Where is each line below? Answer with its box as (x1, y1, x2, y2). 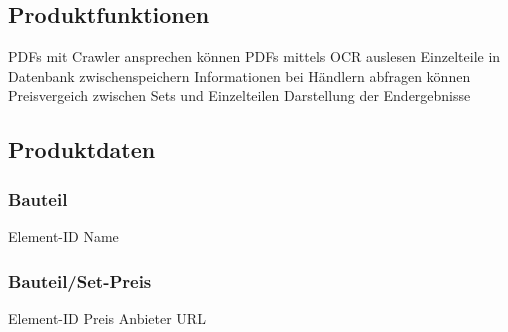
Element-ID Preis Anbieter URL (8, 307, 206, 328)
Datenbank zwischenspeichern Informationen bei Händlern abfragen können (8, 65, 471, 86)
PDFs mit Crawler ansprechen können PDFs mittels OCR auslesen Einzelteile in (8, 46, 501, 67)
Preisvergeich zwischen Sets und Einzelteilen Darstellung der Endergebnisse (8, 85, 471, 106)
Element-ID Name (8, 225, 119, 246)
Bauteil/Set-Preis (8, 268, 152, 293)
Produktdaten (8, 134, 156, 165)
